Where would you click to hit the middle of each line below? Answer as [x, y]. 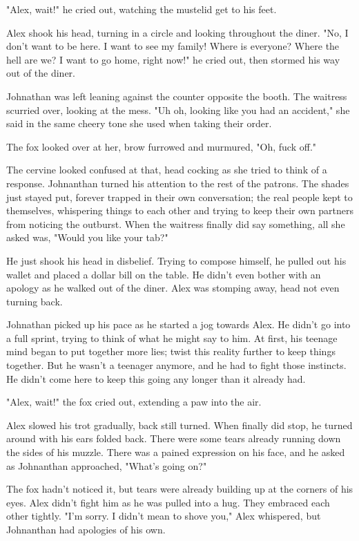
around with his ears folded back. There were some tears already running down [174, 438]
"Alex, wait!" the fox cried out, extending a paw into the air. [134, 402]
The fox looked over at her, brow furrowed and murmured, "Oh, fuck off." [162, 146]
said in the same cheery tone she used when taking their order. [139, 123]
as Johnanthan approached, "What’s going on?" [107, 465]
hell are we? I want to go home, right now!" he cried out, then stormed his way [173, 59]
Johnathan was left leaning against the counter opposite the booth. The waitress [177, 96]
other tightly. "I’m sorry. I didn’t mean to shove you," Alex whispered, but [164, 516]
